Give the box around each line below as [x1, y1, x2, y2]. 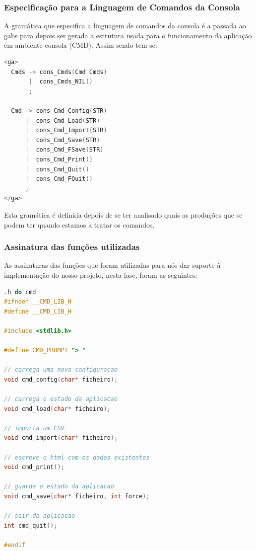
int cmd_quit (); [4, 522, 58, 529]
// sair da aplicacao [4, 512, 75, 520]
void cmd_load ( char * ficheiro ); [4, 405, 111, 412]
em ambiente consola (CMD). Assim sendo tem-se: [4, 40, 157, 50]
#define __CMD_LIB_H [4, 308, 72, 315]
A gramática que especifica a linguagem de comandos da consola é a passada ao [4, 20, 246, 31]
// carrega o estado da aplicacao [4, 395, 118, 403]
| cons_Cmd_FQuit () [25, 175, 93, 183]
